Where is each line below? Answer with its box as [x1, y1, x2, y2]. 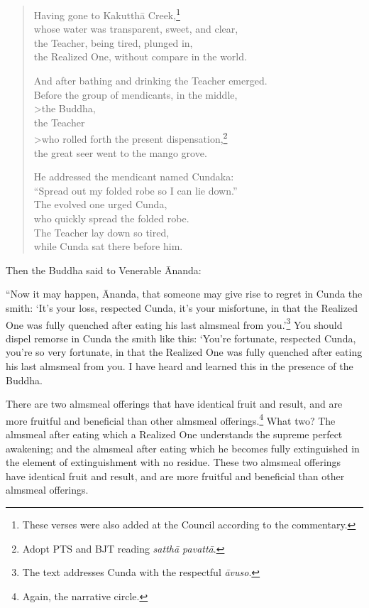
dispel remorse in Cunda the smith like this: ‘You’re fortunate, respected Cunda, [6, 330, 356, 345]
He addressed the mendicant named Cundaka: [33, 169, 234, 184]
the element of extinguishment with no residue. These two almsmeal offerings [6, 455, 341, 469]
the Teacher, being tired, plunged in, [33, 35, 193, 50]
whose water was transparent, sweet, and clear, [33, 21, 238, 36]
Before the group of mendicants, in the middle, [33, 87, 238, 102]
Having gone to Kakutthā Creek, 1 [33, 6, 180, 22]
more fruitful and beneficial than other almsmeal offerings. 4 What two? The [6, 411, 336, 428]
